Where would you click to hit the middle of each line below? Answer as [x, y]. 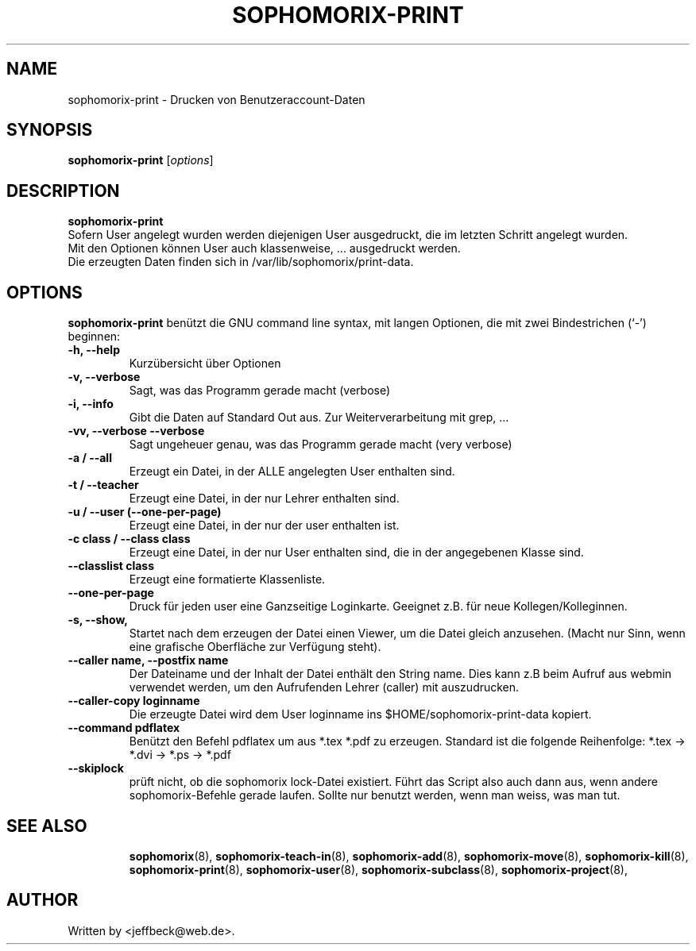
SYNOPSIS [50, 130]
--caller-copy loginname [134, 701]
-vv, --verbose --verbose [136, 431]
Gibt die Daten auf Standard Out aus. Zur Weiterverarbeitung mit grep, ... [319, 418]
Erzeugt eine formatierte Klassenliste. [227, 579]
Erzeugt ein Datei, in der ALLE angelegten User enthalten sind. [292, 472]
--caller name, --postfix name [148, 660]
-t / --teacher [103, 485]
